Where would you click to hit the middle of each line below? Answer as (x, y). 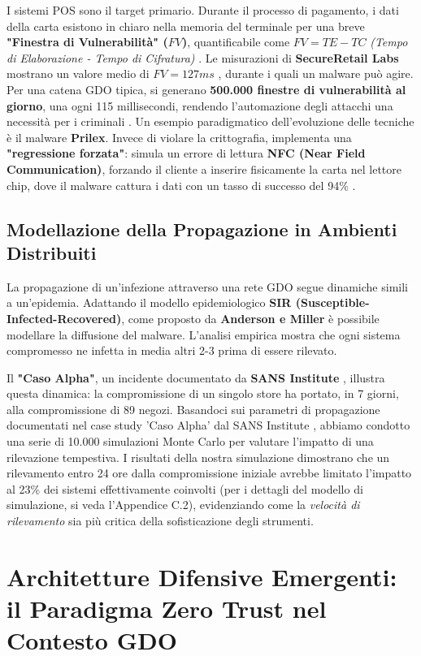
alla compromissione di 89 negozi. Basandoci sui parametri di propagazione (193, 409)
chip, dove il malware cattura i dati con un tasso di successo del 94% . (181, 185)
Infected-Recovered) (64, 318)
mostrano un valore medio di (78, 73)
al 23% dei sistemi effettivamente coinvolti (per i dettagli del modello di (185, 488)
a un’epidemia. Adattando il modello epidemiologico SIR (149, 302)
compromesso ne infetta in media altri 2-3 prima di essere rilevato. (172, 350)
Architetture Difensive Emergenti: (202, 576)
